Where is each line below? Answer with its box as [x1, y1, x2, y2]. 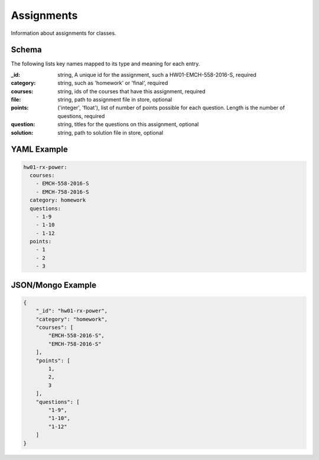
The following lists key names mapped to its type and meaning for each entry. [11, 60, 200, 67]
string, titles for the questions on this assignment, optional [57, 121, 199, 128]
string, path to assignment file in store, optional [57, 96, 172, 103]
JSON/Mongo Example [11, 280, 97, 290]
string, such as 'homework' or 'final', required [57, 80, 168, 87]
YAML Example [11, 145, 68, 155]
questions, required [57, 112, 105, 119]
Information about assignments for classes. [11, 30, 116, 37]
